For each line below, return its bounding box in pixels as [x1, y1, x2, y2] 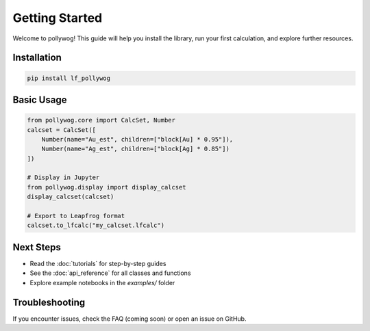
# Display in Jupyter [27, 174, 100, 181]
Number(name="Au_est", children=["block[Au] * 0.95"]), [41, 135, 234, 143]
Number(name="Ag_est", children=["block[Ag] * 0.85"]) [41, 145, 230, 153]
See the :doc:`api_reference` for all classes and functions [29, 269, 191, 277]
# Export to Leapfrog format [27, 212, 125, 220]
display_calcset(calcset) [27, 193, 114, 201]
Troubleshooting [12, 296, 86, 308]
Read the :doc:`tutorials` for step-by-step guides [29, 259, 166, 267]
